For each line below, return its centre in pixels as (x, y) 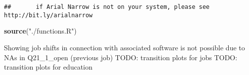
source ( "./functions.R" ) (40, 31)
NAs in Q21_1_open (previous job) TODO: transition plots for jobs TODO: (121, 57)
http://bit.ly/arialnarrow (48, 15)
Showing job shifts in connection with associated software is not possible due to (124, 47)
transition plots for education (48, 67)
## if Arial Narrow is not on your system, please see (107, 7)
